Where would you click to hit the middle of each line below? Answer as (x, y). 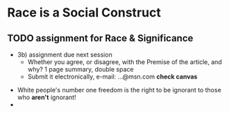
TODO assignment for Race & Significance (100, 38)
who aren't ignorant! (46, 97)
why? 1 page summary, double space (80, 69)
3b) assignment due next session (65, 54)
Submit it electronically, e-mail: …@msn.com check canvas (112, 76)
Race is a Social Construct (84, 13)
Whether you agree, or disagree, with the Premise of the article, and (125, 62)
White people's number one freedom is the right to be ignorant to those (119, 90)
